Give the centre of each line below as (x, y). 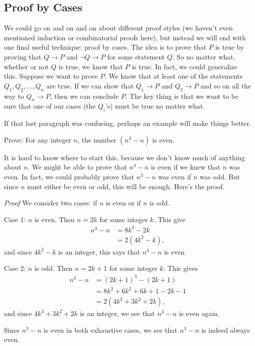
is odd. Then (54, 268)
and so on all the (226, 85)
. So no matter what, (204, 56)
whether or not (27, 66)
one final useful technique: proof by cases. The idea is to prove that (105, 47)
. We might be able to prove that (77, 167)
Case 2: (15, 268)
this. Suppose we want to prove (51, 76)
